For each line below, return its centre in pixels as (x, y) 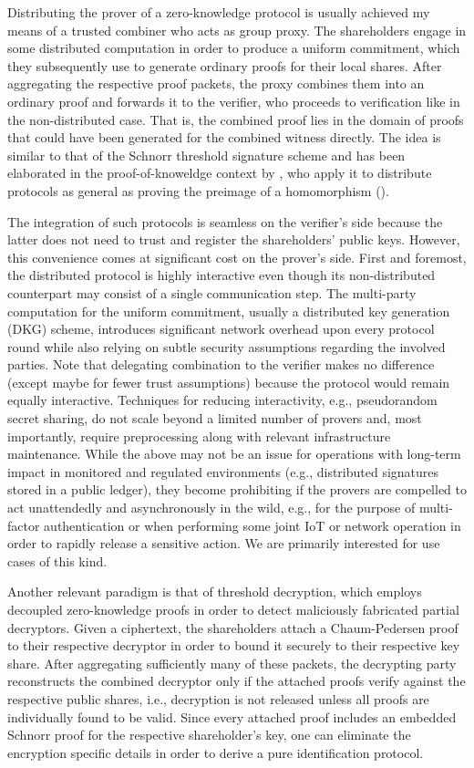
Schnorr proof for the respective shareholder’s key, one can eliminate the (209, 735)
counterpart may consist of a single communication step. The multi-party (212, 292)
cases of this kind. (57, 560)
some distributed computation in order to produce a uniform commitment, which (234, 48)
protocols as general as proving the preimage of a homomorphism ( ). (198, 190)
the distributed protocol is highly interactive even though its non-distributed (222, 275)
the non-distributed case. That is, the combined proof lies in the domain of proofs (236, 119)
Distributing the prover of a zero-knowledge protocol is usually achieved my (219, 12)
